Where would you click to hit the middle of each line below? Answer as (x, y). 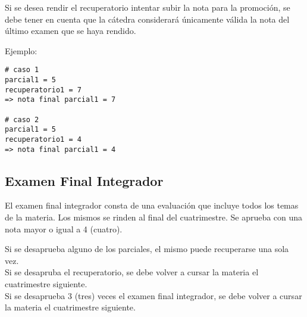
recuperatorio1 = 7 (43, 90)
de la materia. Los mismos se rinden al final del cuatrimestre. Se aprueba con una (154, 217)
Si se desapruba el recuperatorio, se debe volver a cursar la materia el (132, 272)
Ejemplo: (21, 50)
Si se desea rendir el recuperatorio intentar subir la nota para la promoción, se (148, 7)
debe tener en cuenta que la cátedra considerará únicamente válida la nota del (147, 19)
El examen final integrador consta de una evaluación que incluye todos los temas (152, 205)
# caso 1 (22, 70)
